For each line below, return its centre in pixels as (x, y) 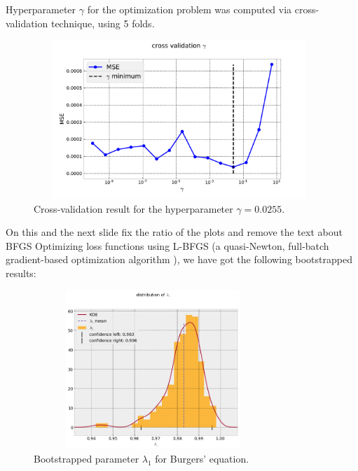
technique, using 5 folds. (103, 23)
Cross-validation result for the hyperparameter (133, 208)
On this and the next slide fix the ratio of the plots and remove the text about (174, 232)
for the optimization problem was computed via (190, 9)
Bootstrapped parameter (87, 458)
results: (21, 273)
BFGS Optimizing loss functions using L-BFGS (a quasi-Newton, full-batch (167, 245)
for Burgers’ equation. (202, 458)
